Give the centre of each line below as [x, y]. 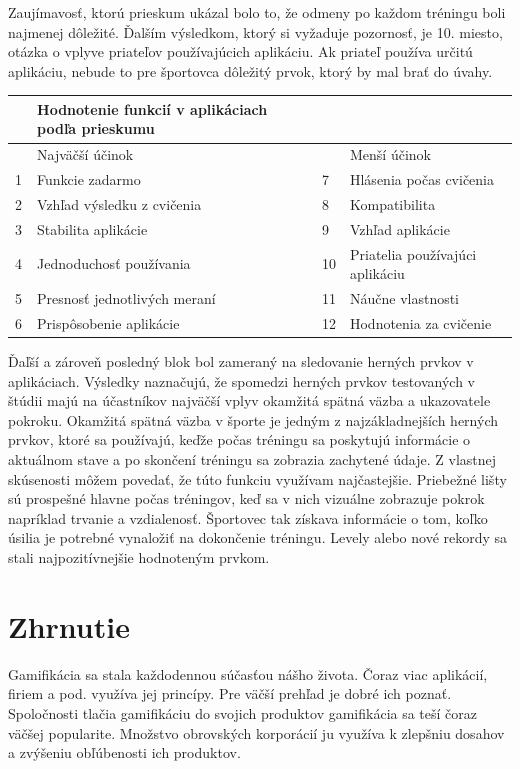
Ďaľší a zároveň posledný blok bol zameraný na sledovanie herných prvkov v [241, 361]
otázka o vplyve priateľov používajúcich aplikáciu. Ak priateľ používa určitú [240, 51]
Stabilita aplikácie [92, 228]
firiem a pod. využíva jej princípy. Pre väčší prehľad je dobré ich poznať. [230, 693]
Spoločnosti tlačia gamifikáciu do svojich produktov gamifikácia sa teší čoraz [243, 712]
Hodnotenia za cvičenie [420, 322]
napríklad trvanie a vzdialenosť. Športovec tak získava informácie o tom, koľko [248, 517]
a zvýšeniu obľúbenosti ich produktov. [124, 752]
